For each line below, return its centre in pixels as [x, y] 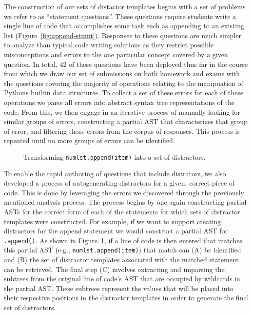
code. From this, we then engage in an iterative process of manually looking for [122, 112]
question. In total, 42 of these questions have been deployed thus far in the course [126, 64]
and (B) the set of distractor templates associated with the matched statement [121, 260]
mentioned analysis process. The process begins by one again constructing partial [125, 202]
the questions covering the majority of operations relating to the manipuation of [124, 83]
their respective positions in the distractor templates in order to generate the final [126, 298]
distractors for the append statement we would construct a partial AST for [116, 231]
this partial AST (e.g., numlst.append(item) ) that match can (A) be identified [123, 250]
